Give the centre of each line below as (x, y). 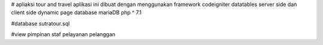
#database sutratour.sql (40, 23)
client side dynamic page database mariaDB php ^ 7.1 (76, 12)
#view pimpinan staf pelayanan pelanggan (63, 34)
